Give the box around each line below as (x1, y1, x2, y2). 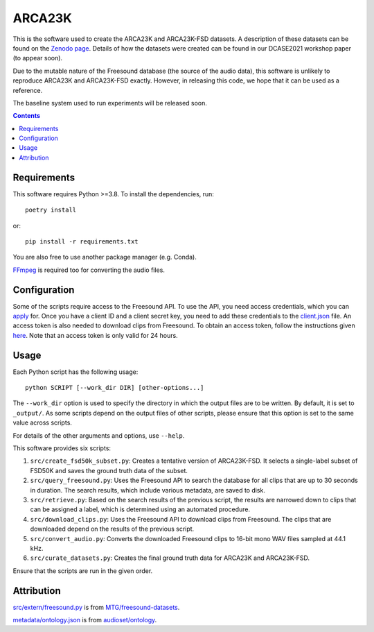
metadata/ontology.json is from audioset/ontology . (12, 616, 157, 624)
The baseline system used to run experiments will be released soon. (12, 99, 208, 107)
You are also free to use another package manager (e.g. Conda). (12, 253, 197, 262)
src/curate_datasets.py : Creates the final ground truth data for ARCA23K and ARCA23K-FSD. (30, 554, 310, 562)
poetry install (25, 206, 77, 214)
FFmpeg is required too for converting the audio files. (12, 266, 166, 274)
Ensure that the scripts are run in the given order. (12, 566, 153, 575)
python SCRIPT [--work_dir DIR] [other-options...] (25, 384, 204, 392)
